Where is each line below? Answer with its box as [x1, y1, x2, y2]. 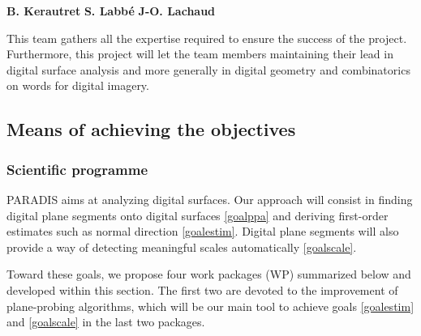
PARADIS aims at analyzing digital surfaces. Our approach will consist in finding [6, 190, 413, 207]
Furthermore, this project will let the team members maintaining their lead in [6, 45, 393, 62]
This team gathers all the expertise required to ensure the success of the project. [6, 29, 407, 46]
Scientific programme [6, 159, 148, 179]
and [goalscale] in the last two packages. [6, 313, 205, 330]
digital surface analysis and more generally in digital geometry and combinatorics [6, 61, 410, 78]
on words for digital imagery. [6, 77, 149, 94]
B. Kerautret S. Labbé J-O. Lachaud [6, 2, 216, 19]
